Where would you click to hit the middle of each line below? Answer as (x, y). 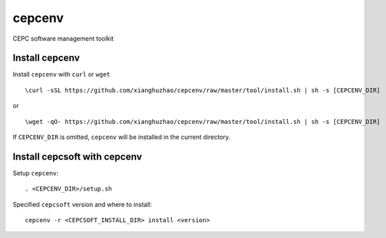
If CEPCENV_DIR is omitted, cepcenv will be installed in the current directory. (121, 137)
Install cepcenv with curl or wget (62, 74)
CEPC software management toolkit (63, 39)
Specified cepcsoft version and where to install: (82, 204)
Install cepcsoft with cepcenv (77, 156)
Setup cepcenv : (35, 173)
